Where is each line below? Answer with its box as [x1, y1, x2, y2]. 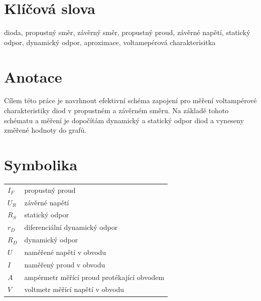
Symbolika [4, 154, 78, 174]
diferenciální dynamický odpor [24, 222, 118, 232]
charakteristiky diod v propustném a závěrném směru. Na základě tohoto [4, 105, 229, 116]
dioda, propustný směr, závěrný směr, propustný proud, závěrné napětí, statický [4, 27, 250, 38]
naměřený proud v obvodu [24, 259, 105, 269]
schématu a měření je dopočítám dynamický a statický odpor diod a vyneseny [4, 115, 244, 125]
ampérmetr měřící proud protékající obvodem [24, 271, 165, 282]
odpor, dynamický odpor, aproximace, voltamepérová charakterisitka [4, 37, 216, 47]
